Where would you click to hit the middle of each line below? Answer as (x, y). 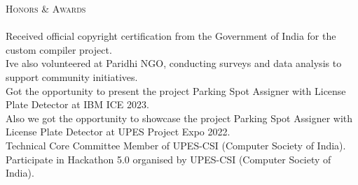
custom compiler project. (59, 49)
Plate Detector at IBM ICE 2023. (77, 104)
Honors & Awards (46, 8)
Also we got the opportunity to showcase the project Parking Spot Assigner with (179, 118)
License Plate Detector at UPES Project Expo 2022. (118, 132)
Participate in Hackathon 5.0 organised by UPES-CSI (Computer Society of (168, 159)
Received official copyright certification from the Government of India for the (171, 36)
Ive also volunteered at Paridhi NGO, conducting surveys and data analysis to (174, 63)
